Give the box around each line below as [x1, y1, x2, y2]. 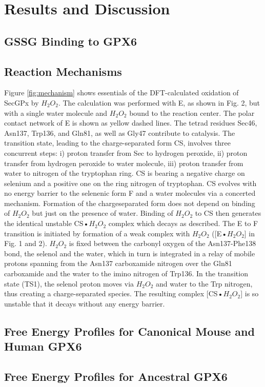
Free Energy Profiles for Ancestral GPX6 [4, 368, 228, 384]
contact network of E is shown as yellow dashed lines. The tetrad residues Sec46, [4, 117, 257, 128]
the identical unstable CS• [4, 218, 89, 229]
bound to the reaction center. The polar [129, 107, 255, 118]
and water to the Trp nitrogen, [156, 278, 253, 289]
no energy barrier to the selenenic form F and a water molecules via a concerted [4, 188, 256, 198]
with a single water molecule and [4, 107, 108, 118]
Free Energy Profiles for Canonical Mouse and [4, 323, 255, 339]
